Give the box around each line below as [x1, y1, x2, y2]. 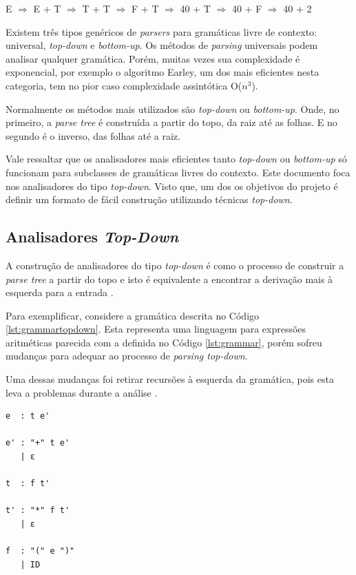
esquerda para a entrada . [6, 285, 114, 300]
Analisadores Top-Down [6, 226, 179, 247]
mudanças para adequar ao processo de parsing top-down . [6, 348, 248, 363]
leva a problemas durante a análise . [6, 385, 158, 399]
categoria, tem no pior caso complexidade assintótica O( [6, 78, 242, 92]
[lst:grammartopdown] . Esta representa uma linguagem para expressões [6, 322, 306, 336]
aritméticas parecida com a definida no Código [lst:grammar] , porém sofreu [6, 335, 322, 349]
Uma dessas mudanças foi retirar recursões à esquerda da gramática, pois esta [6, 372, 334, 386]
